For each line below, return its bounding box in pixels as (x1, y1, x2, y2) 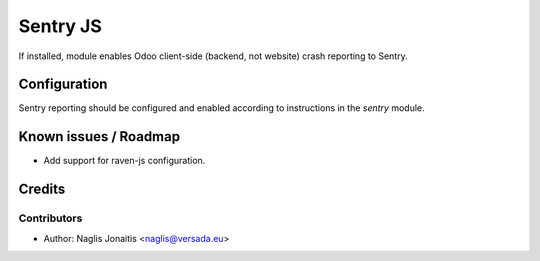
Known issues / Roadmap (18, 128, 180, 145)
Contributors (18, 211, 83, 225)
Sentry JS (18, 15, 102, 37)
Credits (18, 181, 66, 198)
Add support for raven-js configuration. (43, 155, 206, 167)
